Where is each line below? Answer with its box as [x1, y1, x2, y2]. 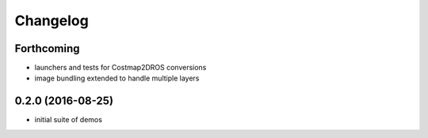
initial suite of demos [34, 115, 103, 125]
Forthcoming [14, 42, 80, 55]
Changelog [14, 12, 89, 29]
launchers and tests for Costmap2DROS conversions [34, 63, 207, 73]
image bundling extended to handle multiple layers [34, 73, 200, 83]
